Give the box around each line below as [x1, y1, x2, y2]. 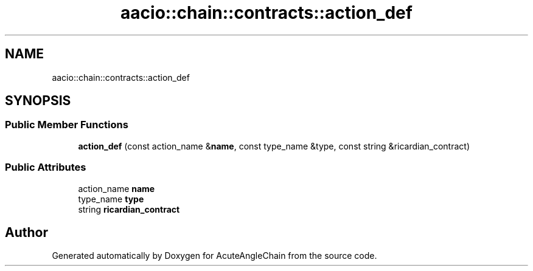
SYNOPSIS [5, 93, 71, 109]
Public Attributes [5, 161, 86, 174]
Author [5, 224, 48, 240]
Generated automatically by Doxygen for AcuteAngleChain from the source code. [52, 250, 377, 261]
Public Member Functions [5, 118, 128, 131]
